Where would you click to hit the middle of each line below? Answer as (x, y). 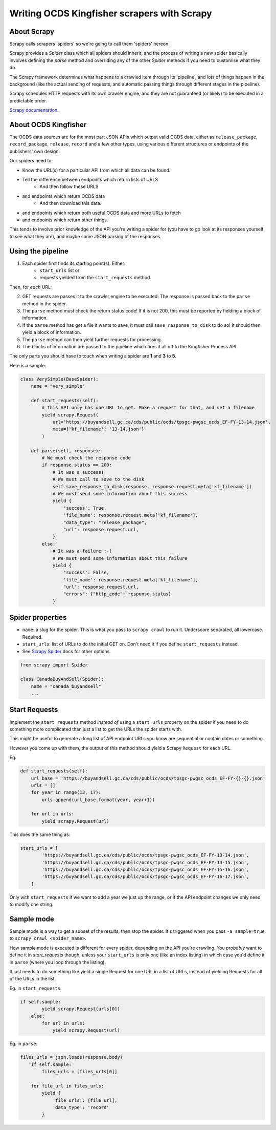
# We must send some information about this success (120, 494)
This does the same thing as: (40, 834)
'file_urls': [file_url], (85, 1100)
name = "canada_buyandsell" (66, 686)
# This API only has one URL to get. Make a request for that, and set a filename (148, 408)
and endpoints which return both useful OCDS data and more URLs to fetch (101, 213)
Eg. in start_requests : (36, 988)
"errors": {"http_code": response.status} (117, 594)
